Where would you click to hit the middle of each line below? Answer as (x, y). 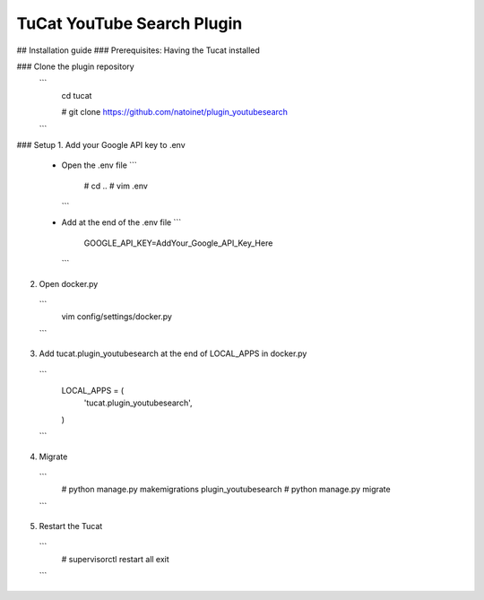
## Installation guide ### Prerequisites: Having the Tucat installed (138, 50)
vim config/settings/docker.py (117, 317)
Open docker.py (69, 283)
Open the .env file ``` (99, 165)
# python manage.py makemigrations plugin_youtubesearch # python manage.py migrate (226, 490)
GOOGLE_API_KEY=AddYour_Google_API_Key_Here (178, 243)
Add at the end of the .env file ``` (121, 222)
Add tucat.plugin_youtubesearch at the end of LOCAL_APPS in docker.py (173, 353)
